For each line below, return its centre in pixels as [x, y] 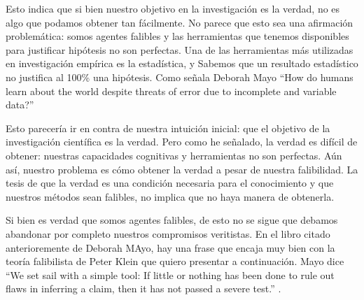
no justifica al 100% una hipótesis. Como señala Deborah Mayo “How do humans [180, 77]
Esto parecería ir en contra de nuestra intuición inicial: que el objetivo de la [168, 128]
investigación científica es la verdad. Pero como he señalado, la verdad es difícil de [182, 142]
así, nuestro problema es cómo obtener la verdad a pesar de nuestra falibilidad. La [182, 169]
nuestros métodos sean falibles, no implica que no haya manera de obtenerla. [170, 196]
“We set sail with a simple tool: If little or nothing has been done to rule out [170, 274]
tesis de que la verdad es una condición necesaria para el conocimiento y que [170, 183]
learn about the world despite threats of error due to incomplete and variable [171, 91]
